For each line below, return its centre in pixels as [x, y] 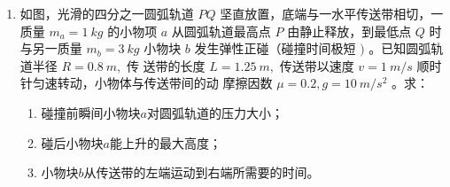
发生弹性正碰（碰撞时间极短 [275, 48]
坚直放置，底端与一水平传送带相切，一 [332, 13]
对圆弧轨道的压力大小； [215, 112]
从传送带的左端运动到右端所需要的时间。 [202, 172]
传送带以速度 [317, 65]
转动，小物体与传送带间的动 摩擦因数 [165, 83]
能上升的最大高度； [166, 142]
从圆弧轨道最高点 [221, 31]
